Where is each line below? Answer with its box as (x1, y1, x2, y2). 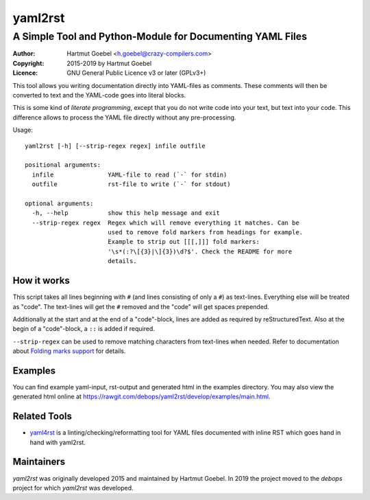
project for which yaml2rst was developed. (12, 484, 134, 492)
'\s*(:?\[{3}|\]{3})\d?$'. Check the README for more (107, 247, 293, 255)
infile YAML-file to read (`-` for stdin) (32, 170, 227, 179)
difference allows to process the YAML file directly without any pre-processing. (12, 113, 236, 122)
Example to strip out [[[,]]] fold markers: (107, 238, 260, 246)
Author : (12, 49, 36, 58)
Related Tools (12, 411, 72, 422)
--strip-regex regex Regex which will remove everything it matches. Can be (32, 218, 299, 227)
